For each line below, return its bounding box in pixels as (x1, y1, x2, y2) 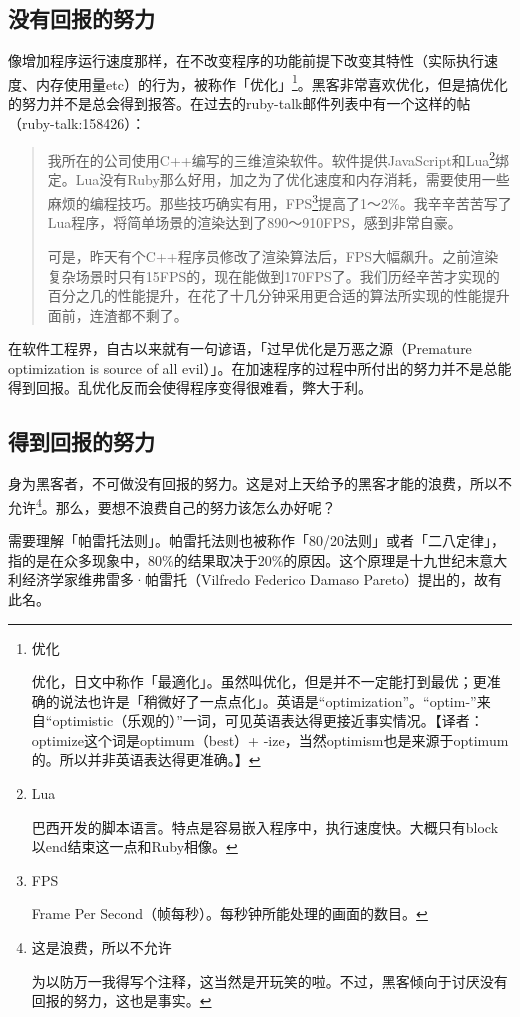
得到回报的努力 (8, 426, 155, 457)
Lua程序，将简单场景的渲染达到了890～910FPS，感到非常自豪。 (47, 212, 462, 233)
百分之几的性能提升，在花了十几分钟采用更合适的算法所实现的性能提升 (47, 285, 510, 306)
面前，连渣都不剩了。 (47, 304, 188, 325)
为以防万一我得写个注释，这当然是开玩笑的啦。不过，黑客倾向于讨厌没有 (31, 970, 508, 991)
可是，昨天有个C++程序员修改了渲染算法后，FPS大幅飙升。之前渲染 (47, 245, 499, 266)
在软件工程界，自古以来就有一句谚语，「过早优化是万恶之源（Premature (8, 338, 472, 359)
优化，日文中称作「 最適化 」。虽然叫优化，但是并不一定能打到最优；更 (31, 671, 487, 692)
